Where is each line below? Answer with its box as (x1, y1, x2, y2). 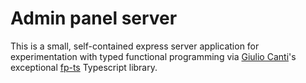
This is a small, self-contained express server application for (10, 40, 260, 52)
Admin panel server (10, 7, 178, 30)
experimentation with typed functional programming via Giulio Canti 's (10, 50, 297, 62)
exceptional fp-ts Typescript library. (10, 61, 158, 73)
